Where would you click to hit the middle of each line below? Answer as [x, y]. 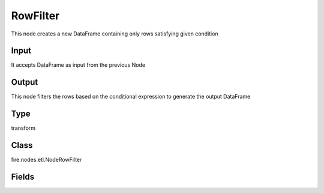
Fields [23, 176]
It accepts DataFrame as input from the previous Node [78, 65]
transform [23, 128]
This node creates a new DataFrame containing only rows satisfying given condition [115, 34]
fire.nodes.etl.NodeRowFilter [46, 160]
